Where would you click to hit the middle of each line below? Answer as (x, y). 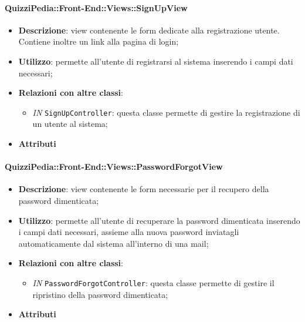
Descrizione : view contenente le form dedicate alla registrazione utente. (149, 30)
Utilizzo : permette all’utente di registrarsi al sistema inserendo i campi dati (156, 61)
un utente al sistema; (70, 124)
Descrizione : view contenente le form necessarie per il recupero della (144, 189)
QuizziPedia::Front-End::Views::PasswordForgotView (114, 167)
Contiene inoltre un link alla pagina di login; (99, 41)
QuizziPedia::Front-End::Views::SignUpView (96, 7)
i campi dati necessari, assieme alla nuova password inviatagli (129, 232)
